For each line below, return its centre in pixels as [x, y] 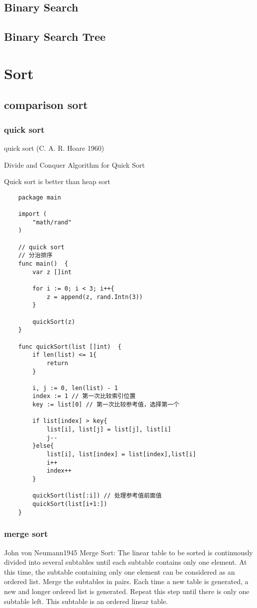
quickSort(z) [54, 322]
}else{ [43, 446]
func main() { [43, 263]
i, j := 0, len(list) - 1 [75, 388]
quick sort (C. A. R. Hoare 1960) [54, 148]
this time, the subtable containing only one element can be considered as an [120, 571]
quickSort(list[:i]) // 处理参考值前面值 [97, 496]
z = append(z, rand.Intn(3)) [95, 297]
